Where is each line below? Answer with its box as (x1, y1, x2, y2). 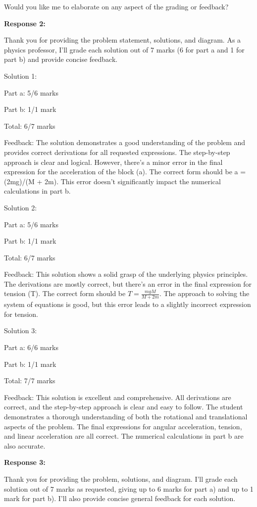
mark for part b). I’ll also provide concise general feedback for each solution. (4, 493, 236, 504)
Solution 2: (4, 202, 37, 212)
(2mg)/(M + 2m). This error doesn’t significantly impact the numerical (4, 176, 221, 186)
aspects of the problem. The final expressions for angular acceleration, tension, (4, 421, 242, 431)
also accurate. (4, 440, 46, 451)
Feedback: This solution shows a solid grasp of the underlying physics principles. (4, 269, 248, 279)
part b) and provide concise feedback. (4, 54, 118, 64)
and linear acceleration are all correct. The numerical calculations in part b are (4, 431, 244, 441)
